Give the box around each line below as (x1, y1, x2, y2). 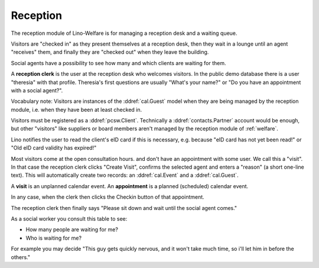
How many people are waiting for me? (25, 226, 118, 233)
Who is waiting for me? (25, 234, 82, 241)
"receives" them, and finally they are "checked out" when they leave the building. (11, 49, 209, 56)
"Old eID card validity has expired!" (11, 144, 97, 151)
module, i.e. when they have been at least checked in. (11, 106, 142, 113)
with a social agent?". (11, 86, 63, 94)
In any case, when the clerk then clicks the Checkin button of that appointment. (11, 193, 205, 201)
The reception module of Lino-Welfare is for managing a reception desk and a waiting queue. (11, 30, 237, 37)
